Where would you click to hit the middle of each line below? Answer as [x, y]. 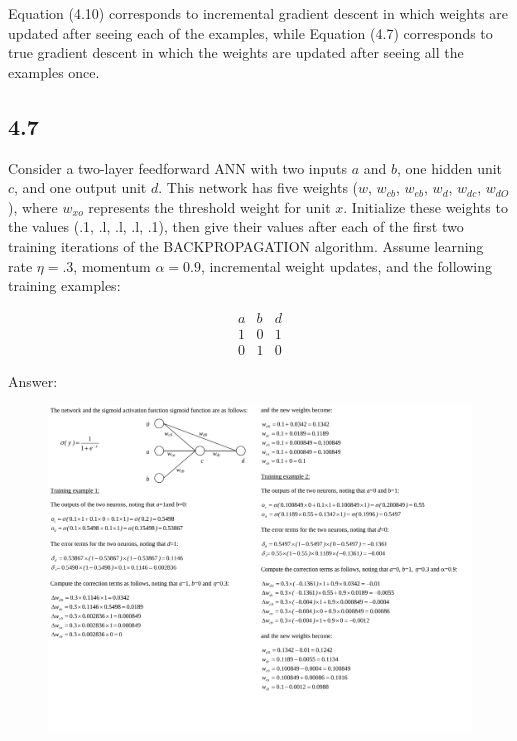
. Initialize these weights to [425, 206]
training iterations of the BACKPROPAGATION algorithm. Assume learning [246, 245]
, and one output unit [80, 187]
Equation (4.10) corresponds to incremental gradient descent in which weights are [258, 13]
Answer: [33, 380]
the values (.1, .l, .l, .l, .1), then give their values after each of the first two [236, 226]
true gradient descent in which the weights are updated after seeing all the [236, 52]
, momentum [112, 265]
